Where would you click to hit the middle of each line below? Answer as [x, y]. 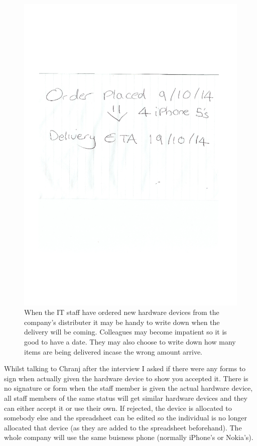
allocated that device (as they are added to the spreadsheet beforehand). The [123, 427]
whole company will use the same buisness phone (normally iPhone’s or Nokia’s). [129, 437]
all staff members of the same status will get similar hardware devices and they [126, 398]
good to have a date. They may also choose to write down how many [130, 342]
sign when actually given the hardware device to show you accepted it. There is [126, 378]
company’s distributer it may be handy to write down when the [122, 322]
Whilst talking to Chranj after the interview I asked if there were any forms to [125, 368]
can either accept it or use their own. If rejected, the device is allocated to [118, 408]
